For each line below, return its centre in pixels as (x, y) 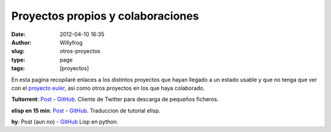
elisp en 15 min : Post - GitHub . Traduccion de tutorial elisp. (86, 111)
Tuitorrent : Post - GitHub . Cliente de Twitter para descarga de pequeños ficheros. (115, 99)
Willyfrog (71, 42)
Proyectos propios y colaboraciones (105, 16)
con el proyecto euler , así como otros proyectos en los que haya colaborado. (108, 88)
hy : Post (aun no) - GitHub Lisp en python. (65, 122)
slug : (18, 51)
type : (18, 60)
